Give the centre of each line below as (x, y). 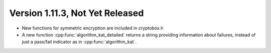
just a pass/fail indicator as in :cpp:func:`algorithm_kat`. (79, 42)
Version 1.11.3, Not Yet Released (77, 13)
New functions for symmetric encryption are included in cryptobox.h (93, 28)
